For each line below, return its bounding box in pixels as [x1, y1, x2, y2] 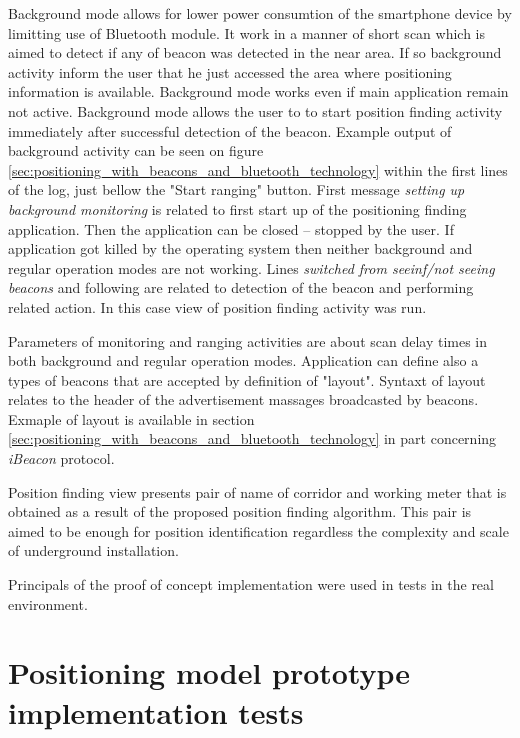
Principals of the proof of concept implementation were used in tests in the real [8, 574, 494, 595]
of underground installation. [8, 540, 179, 561]
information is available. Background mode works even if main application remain [8, 81, 509, 102]
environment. [8, 593, 88, 614]
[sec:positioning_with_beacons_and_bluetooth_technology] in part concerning [8, 428, 497, 449]
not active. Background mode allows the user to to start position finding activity [8, 100, 503, 121]
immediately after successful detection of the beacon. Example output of [8, 120, 452, 141]
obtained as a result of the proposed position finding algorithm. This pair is [8, 501, 472, 522]
